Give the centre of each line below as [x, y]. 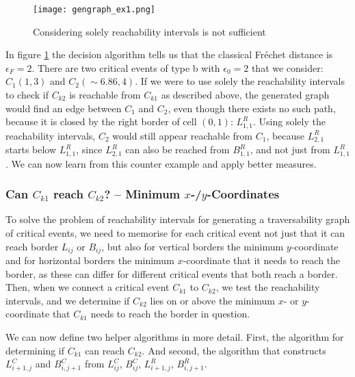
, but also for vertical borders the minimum [193, 246]
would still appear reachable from [183, 135]
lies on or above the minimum [212, 300]
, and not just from [290, 149]
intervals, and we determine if [68, 300]
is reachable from [105, 95]
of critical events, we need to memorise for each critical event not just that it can [175, 232]
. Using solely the [289, 121]
